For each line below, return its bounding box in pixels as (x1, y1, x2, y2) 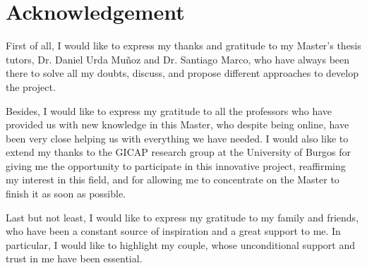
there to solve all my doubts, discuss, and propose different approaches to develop (6, 66, 359, 80)
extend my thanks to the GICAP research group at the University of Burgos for (6, 145, 351, 159)
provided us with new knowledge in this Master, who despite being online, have (6, 117, 349, 132)
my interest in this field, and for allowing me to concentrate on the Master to (6, 172, 339, 187)
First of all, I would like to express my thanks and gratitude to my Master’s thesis (6, 38, 361, 53)
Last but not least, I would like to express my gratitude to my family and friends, (6, 209, 359, 224)
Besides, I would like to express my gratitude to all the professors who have (6, 103, 332, 118)
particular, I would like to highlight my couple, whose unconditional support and (6, 237, 356, 252)
